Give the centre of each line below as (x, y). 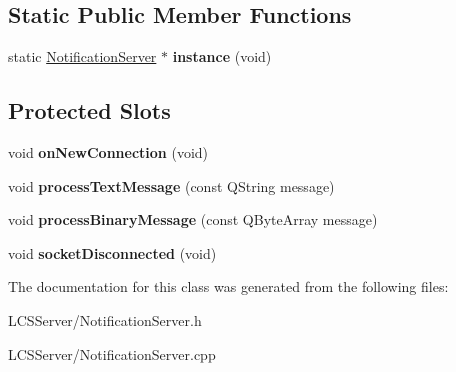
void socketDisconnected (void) (112, 252)
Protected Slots (89, 110)
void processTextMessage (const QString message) (171, 185)
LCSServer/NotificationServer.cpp (112, 353)
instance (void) (222, 56)
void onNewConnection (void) (108, 152)
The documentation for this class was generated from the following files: (228, 286)
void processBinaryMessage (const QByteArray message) (193, 219)
